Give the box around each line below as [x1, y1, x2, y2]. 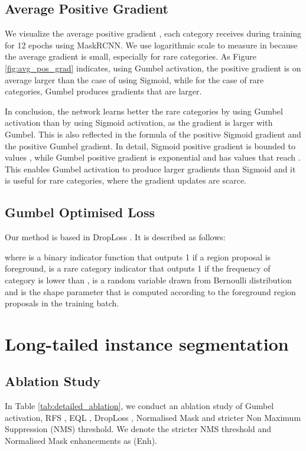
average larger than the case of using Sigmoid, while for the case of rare [5, 73, 264, 86]
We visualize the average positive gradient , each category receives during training [5, 27, 302, 40]
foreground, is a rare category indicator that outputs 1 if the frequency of [5, 262, 271, 274]
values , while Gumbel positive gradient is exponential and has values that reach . [5, 151, 301, 164]
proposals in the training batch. [5, 297, 119, 309]
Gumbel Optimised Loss [5, 203, 155, 221]
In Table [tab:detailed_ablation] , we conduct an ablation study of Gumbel [5, 400, 274, 412]
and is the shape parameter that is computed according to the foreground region [5, 285, 296, 298]
